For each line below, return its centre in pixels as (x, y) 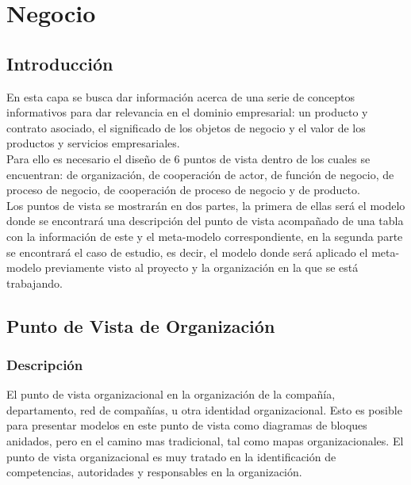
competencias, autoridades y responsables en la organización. (154, 472)
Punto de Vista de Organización (141, 325)
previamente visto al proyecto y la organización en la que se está (202, 267)
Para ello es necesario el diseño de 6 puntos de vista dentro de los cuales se (188, 158)
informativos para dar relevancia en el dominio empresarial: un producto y (187, 112)
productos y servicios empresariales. (93, 143)
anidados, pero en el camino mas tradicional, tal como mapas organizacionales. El (205, 441)
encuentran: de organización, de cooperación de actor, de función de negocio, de (200, 174)
